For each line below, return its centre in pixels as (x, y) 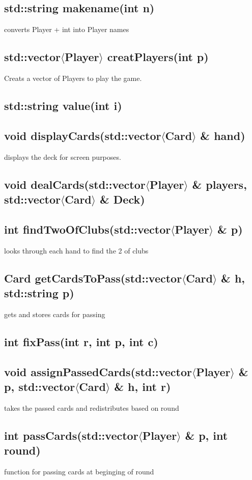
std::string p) (39, 292)
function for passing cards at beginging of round (79, 471)
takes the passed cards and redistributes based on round (92, 407)
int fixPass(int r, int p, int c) (81, 341)
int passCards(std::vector (71, 435)
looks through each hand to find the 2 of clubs (76, 250)
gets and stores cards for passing (55, 314)
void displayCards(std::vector (83, 135)
